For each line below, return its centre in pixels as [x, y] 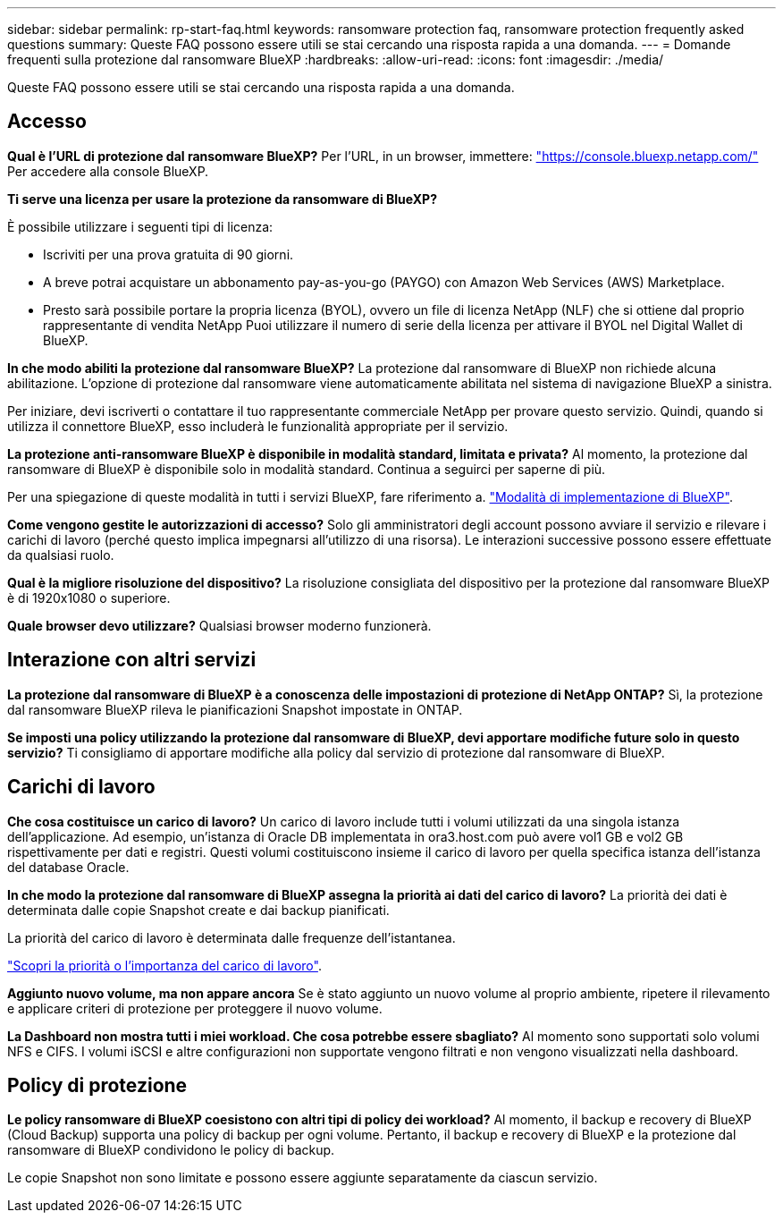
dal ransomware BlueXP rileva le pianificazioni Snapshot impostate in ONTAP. [235, 709]
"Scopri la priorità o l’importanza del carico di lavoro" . [164, 965]
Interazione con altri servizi [132, 660]
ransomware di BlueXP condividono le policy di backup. [171, 1150]
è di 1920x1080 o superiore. [89, 597]
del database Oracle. [68, 867]
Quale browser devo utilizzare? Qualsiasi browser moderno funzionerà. [219, 625]
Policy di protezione [97, 1085]
